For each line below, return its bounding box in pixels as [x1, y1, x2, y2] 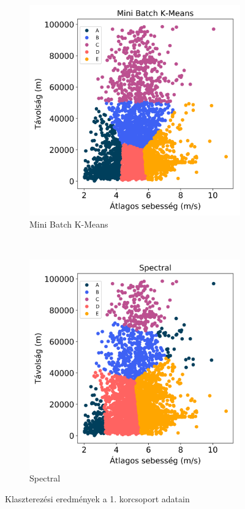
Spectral [29, 472, 61, 485]
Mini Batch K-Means [29, 217, 108, 230]
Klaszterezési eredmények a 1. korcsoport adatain [5, 492, 190, 505]
